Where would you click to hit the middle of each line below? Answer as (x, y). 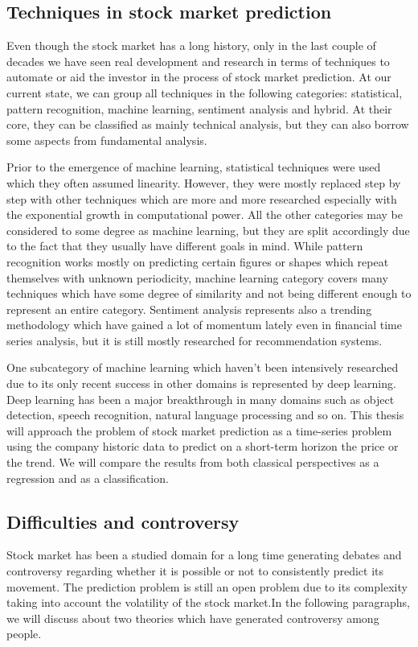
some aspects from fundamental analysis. (107, 140)
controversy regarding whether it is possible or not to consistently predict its (195, 571)
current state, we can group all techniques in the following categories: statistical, (205, 92)
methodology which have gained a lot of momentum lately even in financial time (204, 325)
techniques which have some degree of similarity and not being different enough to (209, 293)
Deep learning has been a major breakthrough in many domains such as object (201, 399)
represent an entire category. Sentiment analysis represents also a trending (189, 309)
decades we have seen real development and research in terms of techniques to (198, 61)
